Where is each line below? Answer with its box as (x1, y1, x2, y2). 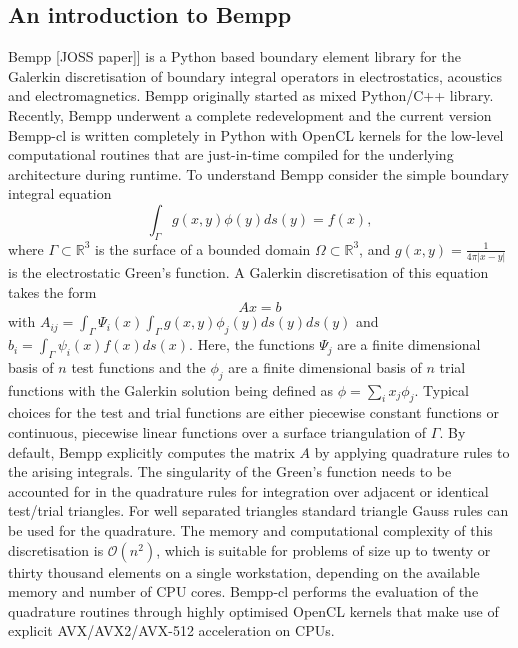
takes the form (8, 281, 97, 302)
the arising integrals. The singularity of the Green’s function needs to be (8, 461, 452, 482)
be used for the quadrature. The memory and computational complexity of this (8, 520, 493, 540)
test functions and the (71, 356, 206, 377)
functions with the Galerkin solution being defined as (8, 379, 334, 400)
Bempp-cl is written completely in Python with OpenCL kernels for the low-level (8, 124, 504, 145)
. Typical (414, 379, 469, 400)
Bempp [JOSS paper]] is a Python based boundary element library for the (8, 46, 461, 67)
